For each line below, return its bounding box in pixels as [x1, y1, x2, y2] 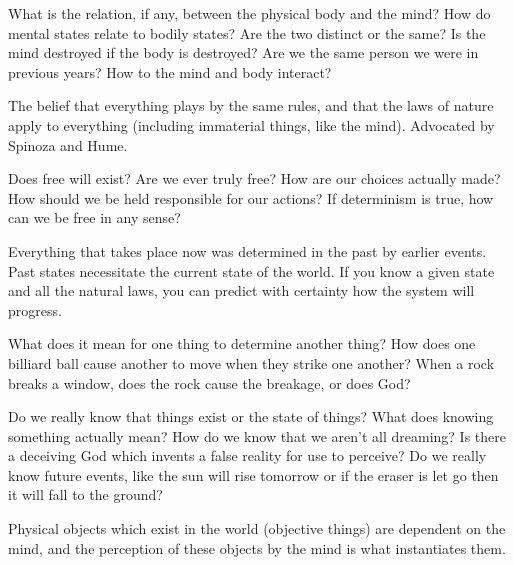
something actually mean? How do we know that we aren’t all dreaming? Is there [8, 425, 506, 446]
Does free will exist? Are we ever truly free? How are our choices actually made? [8, 168, 501, 189]
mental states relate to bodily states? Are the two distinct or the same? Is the [8, 22, 486, 43]
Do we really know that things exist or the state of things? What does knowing [8, 406, 494, 427]
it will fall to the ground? [8, 484, 163, 505]
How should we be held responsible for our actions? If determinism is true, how [8, 187, 494, 208]
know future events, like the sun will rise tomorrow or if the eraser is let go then [8, 464, 499, 485]
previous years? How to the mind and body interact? [8, 61, 332, 82]
